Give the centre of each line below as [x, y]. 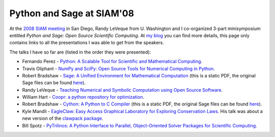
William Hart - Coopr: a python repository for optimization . [83, 97]
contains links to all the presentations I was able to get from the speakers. [87, 43]
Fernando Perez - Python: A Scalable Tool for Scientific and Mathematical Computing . [112, 62]
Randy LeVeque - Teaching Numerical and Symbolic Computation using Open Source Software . [122, 90]
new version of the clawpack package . [63, 118]
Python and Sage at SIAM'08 [72, 13]
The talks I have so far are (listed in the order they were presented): [80, 52]
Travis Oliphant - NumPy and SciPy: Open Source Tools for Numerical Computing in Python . [119, 68]
